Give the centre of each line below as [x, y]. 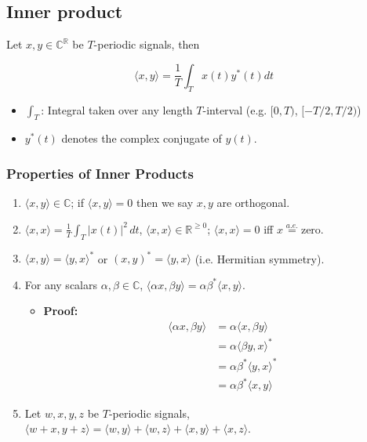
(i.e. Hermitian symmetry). [260, 258]
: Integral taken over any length [117, 109]
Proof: [61, 311]
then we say [165, 203]
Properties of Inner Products [100, 173]
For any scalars [61, 284]
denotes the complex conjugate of [142, 138]
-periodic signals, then [147, 44]
